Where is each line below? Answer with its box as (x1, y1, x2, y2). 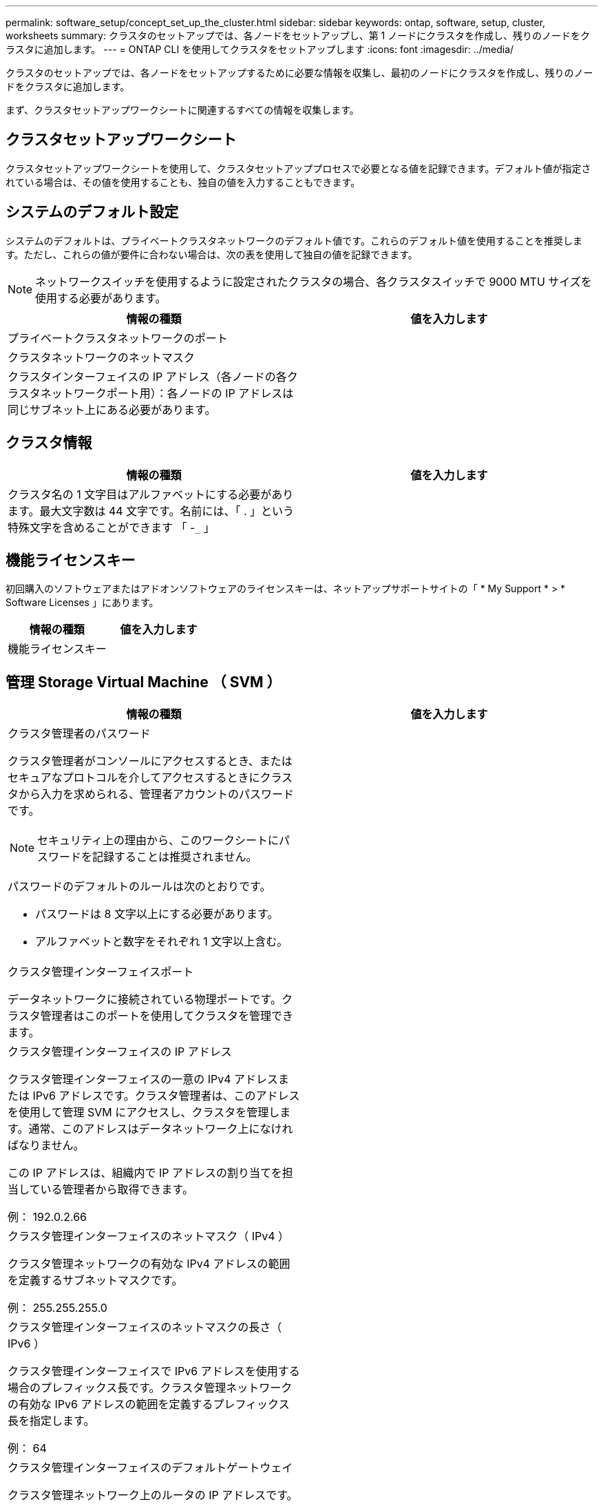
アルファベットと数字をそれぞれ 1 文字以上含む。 (35, 934, 288, 949)
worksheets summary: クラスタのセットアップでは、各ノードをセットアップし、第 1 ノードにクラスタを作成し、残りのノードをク (6, 30, 590, 41)
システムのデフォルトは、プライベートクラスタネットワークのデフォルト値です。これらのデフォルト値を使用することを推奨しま (6, 234, 582, 247)
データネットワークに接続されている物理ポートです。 (8, 992, 282, 1007)
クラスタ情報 (6, 434, 92, 452)
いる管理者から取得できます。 (40, 1182, 193, 1197)
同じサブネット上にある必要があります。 (8, 402, 216, 417)
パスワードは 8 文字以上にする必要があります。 (35, 907, 279, 921)
